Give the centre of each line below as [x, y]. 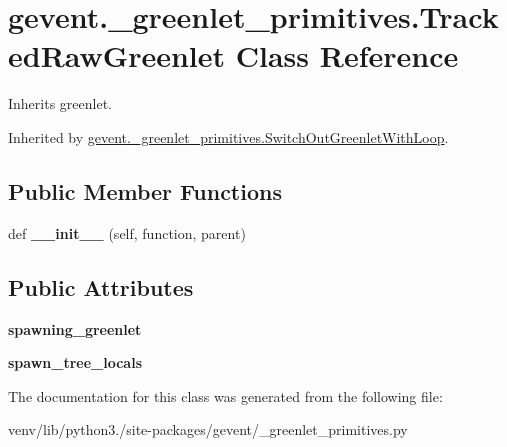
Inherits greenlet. [60, 103]
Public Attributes [101, 286]
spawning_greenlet [75, 328]
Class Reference [347, 55]
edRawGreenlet [117, 55]
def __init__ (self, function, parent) [127, 232]
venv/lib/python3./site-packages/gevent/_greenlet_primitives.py [208, 429]
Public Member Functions [145, 190]
